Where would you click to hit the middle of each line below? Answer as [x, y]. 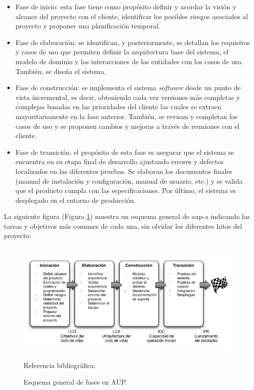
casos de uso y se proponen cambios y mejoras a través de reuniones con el [127, 126]
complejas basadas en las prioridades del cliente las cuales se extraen [118, 107]
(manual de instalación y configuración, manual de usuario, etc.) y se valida [129, 181]
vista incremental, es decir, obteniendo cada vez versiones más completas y [128, 97]
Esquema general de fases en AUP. [76, 382]
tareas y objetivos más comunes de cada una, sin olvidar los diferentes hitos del [123, 226]
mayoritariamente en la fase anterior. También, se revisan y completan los [127, 116]
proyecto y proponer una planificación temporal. [88, 26]
